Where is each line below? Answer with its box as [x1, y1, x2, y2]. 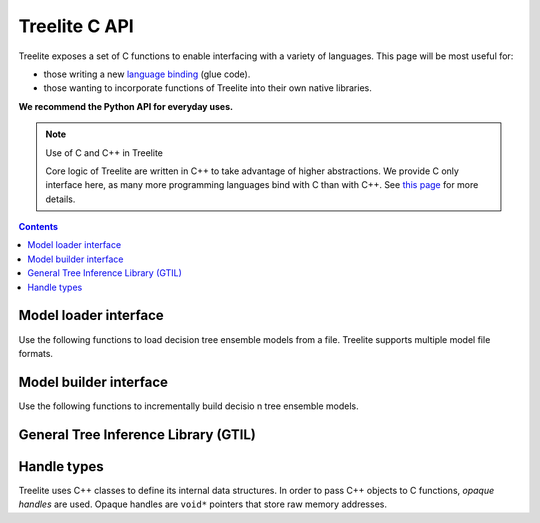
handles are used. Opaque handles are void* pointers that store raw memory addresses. [18, 498, 387, 510]
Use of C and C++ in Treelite [45, 146, 164, 159]
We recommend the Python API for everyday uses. [18, 100, 234, 112]
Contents [18, 221, 59, 233]
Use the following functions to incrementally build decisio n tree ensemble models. [18, 400, 359, 412]
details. [45, 193, 76, 205]
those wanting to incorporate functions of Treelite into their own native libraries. [43, 82, 372, 94]
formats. [18, 347, 54, 359]
